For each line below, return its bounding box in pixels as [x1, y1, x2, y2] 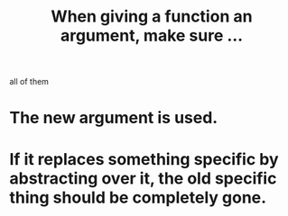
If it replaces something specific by [9, 148, 279, 169]
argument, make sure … [60, 25, 244, 46]
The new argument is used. [9, 108, 218, 128]
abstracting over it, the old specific [9, 168, 277, 188]
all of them [9, 76, 50, 87]
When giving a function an [51, 6, 253, 27]
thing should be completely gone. [9, 187, 267, 208]
